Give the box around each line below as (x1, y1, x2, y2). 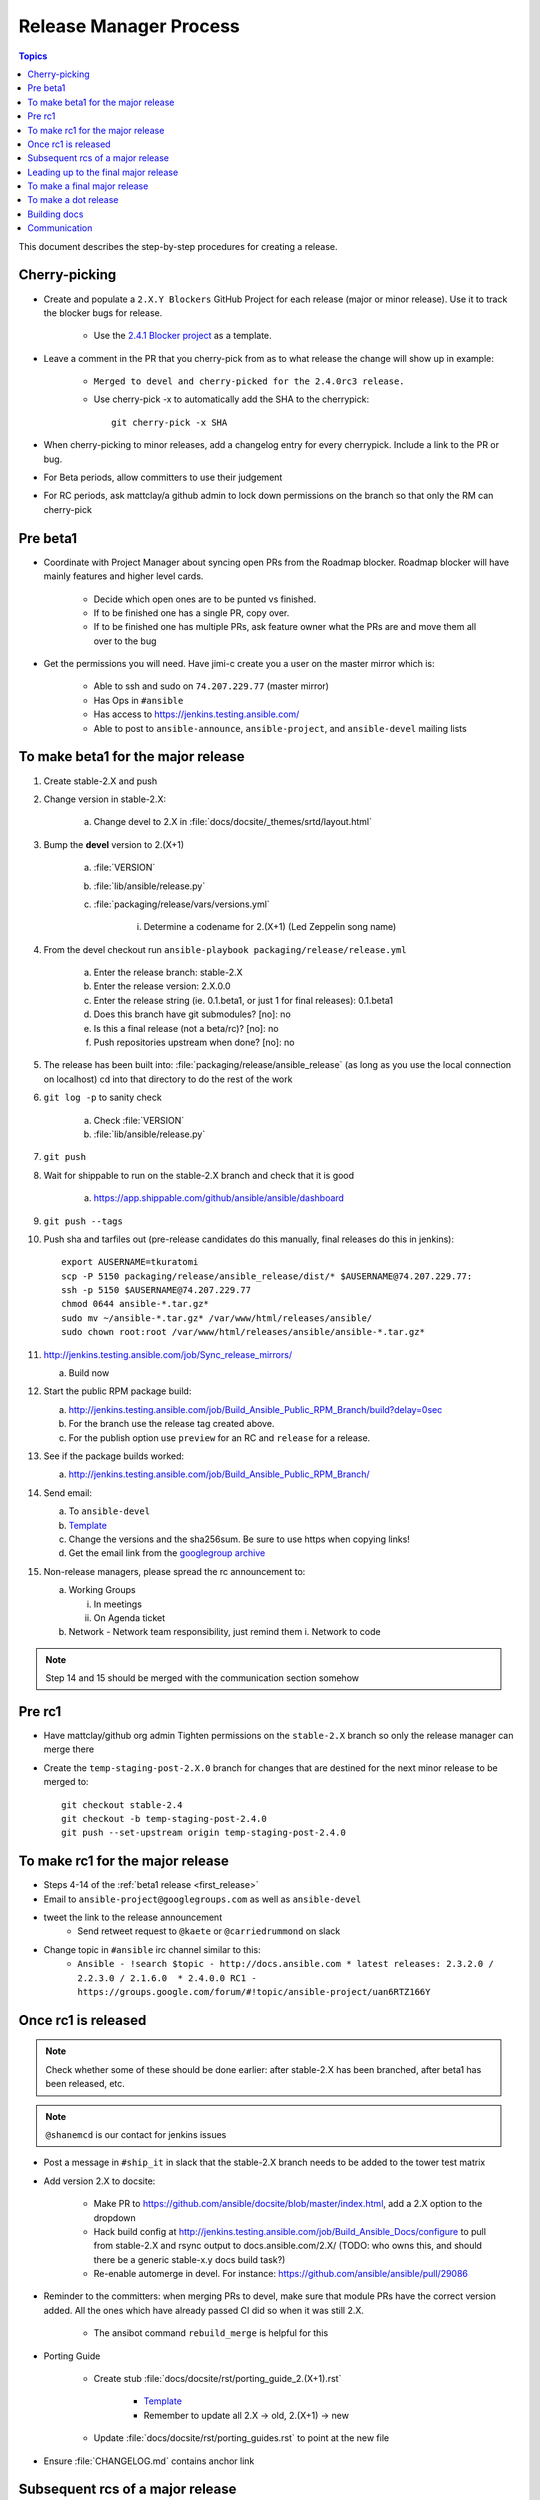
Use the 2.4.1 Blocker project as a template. (93, 330, 272, 342)
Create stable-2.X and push (43, 775, 158, 787)
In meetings (93, 1598, 142, 1610)
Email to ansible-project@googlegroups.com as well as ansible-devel (43, 1893, 362, 1905)
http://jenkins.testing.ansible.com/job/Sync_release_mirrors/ (43, 1348, 293, 1360)
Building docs (27, 208, 84, 220)
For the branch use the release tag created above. (68, 1418, 275, 1430)
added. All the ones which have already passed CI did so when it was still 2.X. (43, 2304, 365, 2316)
